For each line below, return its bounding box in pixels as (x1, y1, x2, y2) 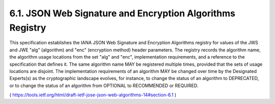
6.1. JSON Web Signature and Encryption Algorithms (9, 8, 236, 19)
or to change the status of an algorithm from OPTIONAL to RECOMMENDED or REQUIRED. (9, 82, 199, 89)
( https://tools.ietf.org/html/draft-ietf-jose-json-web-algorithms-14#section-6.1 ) (9, 92, 177, 98)
